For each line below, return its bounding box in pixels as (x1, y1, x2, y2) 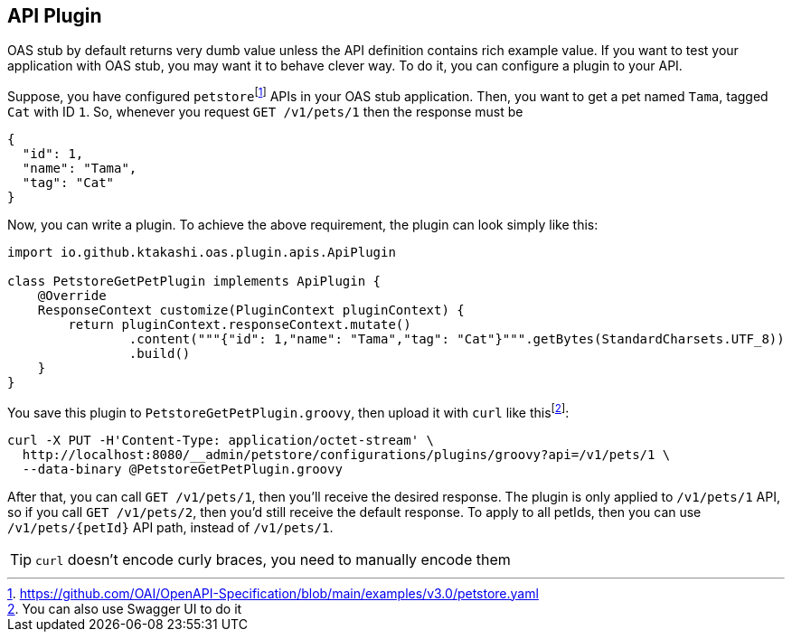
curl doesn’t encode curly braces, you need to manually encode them (35, 550, 511, 569)
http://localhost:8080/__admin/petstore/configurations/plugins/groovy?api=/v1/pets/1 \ (22, 446, 671, 462)
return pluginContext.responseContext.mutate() (68, 317, 411, 333)
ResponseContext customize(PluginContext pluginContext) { (37, 303, 465, 318)
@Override (37, 288, 107, 304)
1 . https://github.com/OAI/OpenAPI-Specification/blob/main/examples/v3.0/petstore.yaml (7, 585, 539, 601)
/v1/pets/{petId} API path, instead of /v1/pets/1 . (7, 519, 334, 535)
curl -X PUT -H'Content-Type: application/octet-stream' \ (7, 432, 435, 447)
